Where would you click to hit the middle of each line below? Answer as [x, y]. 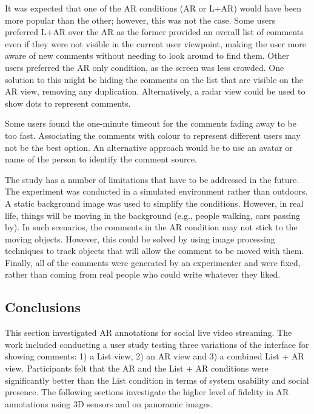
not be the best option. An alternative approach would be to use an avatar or [149, 147]
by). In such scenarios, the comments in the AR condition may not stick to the [151, 227]
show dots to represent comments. [68, 103]
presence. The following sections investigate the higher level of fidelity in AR [147, 392]
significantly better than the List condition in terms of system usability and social [157, 380]
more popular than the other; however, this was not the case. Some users [140, 20]
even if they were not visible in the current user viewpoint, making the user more [156, 43]
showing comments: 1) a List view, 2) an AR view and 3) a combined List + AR [155, 356]
